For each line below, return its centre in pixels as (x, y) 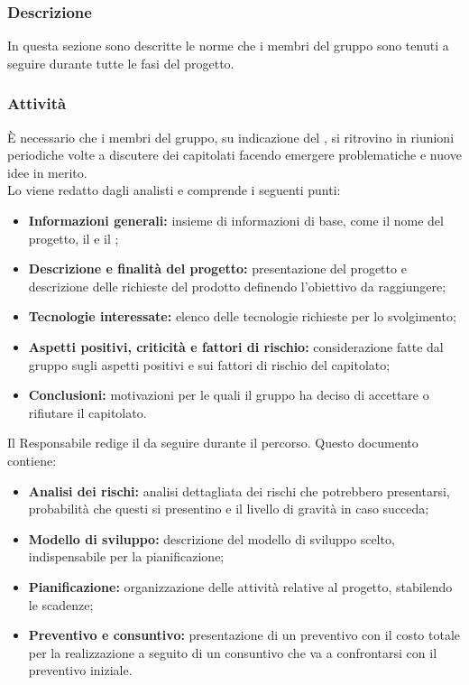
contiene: (32, 460)
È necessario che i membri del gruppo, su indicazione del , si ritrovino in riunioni (231, 137)
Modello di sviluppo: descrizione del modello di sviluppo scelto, (212, 538)
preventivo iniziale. (80, 670)
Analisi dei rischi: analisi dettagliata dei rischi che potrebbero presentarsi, (239, 491)
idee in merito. (47, 172)
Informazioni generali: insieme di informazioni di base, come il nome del (236, 220)
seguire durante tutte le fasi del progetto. (121, 63)
